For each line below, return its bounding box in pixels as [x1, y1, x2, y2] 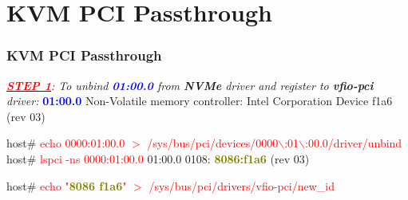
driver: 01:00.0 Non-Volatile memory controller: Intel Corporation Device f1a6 [6, 92, 393, 109]
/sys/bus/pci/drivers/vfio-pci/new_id [149, 177, 335, 194]
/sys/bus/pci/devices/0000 [147, 135, 279, 151]
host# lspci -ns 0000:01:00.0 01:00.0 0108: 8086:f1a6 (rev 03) [6, 150, 310, 167]
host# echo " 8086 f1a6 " [6, 177, 127, 194]
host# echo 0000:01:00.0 [6, 135, 125, 151]
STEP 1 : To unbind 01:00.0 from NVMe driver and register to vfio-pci [6, 76, 374, 93]
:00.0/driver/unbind [305, 135, 402, 151]
